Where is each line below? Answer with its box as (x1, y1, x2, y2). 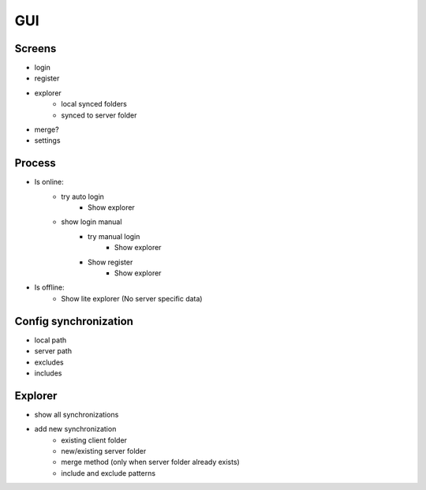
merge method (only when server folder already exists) (61, 458, 240, 467)
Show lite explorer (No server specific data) (61, 294, 203, 303)
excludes (34, 357, 64, 367)
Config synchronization (14, 314, 134, 327)
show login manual (61, 217, 122, 226)
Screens (14, 42, 57, 55)
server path (34, 346, 73, 356)
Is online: (34, 178, 65, 187)
